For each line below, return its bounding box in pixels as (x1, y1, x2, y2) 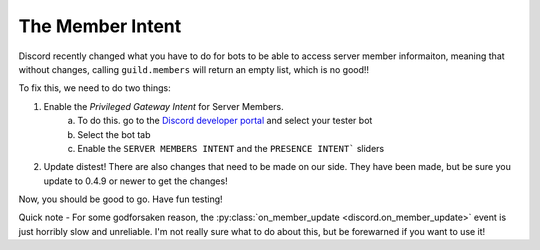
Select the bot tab (77, 128, 151, 140)
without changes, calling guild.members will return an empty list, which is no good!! (18, 63, 370, 75)
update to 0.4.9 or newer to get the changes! (43, 175, 229, 187)
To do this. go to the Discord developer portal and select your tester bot (77, 115, 373, 127)
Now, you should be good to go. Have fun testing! (18, 193, 224, 205)
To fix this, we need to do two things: (18, 82, 171, 94)
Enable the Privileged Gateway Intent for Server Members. (43, 100, 284, 112)
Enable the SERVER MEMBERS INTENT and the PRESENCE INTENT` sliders (77, 142, 385, 154)
